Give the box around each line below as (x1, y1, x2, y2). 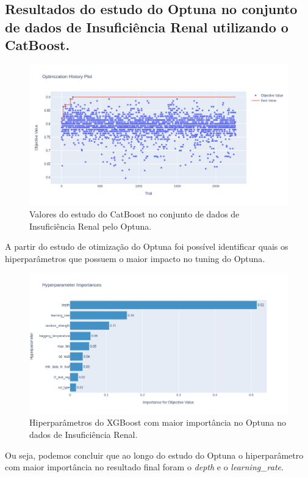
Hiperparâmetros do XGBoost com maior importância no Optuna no (29, 416, 287, 429)
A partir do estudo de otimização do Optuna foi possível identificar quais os (5, 240, 288, 253)
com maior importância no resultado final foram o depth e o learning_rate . (5, 461, 284, 473)
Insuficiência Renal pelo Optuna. (29, 219, 152, 232)
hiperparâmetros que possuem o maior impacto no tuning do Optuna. (5, 252, 265, 264)
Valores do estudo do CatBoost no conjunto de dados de (29, 208, 240, 220)
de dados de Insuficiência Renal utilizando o (5, 17, 288, 36)
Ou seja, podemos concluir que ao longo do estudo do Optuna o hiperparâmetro (5, 448, 304, 461)
